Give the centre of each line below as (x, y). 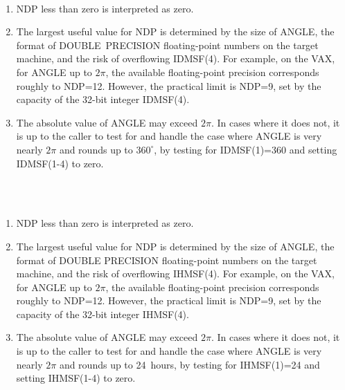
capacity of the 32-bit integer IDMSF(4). (103, 99)
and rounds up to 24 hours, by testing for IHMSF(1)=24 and (189, 364)
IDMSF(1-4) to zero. (60, 163)
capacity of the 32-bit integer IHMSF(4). (103, 314)
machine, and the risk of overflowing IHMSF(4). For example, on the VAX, (175, 273)
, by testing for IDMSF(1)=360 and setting (246, 149)
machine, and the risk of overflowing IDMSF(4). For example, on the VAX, (176, 58)
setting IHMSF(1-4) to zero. (76, 378)
